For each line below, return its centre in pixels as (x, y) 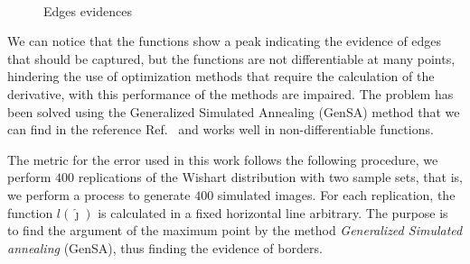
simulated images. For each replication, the (336, 194)
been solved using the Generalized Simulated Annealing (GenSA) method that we (234, 111)
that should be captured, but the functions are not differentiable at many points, (231, 58)
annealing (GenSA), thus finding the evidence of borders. (165, 247)
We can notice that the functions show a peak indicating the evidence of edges (225, 41)
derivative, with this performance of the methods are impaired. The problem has (230, 93)
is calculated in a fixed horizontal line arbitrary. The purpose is (273, 212)
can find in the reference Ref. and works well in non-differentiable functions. (221, 129)
